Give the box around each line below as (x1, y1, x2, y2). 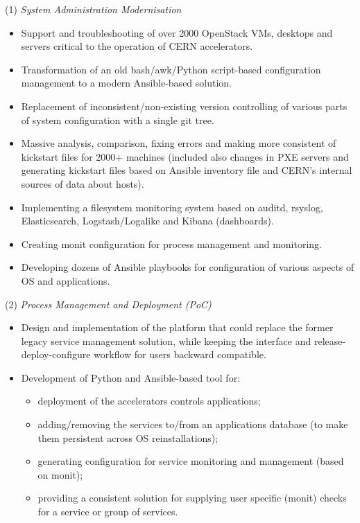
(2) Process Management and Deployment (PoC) (5, 296, 212, 311)
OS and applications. (21, 273, 110, 287)
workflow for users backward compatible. (94, 347, 266, 362)
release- (314, 333, 346, 348)
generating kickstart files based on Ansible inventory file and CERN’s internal (21, 163, 352, 177)
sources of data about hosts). (21, 176, 144, 190)
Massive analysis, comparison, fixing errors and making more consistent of (21, 136, 336, 150)
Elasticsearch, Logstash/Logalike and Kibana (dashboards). (21, 213, 274, 228)
